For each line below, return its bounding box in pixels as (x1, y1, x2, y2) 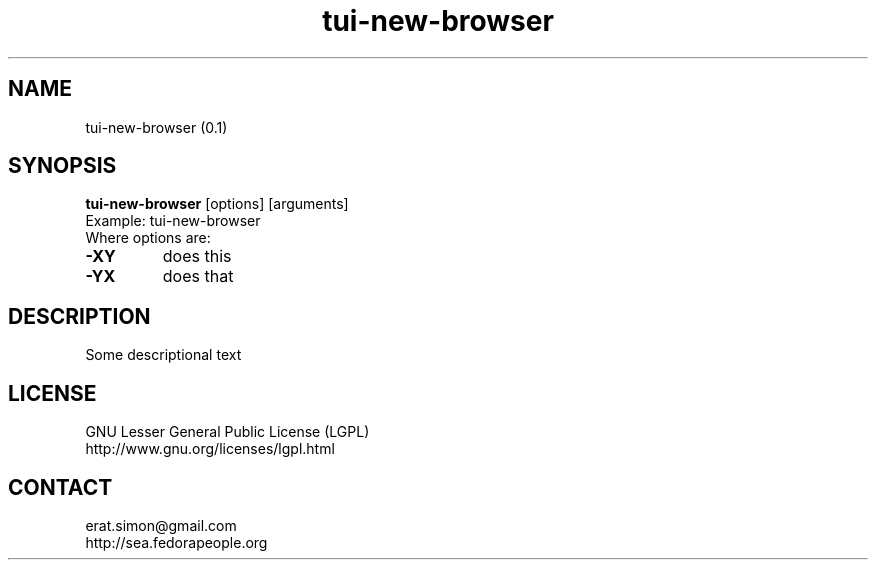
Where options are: (85, 229, 211, 247)
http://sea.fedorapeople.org (85, 533, 268, 551)
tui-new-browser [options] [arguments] (85, 195, 349, 213)
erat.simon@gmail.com (85, 516, 237, 534)
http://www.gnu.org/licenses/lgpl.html (85, 440, 335, 458)
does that (162, 266, 234, 287)
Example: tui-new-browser (85, 212, 261, 230)
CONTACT (8, 474, 113, 500)
